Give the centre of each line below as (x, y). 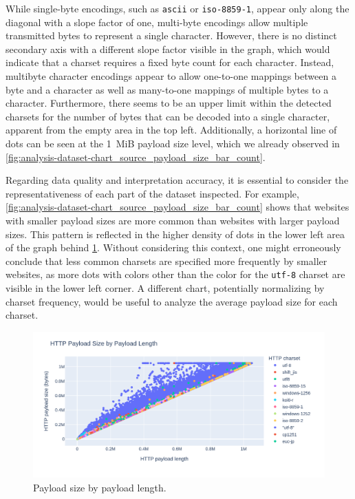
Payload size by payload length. (100, 487)
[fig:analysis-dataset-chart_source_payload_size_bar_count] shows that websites (177, 207)
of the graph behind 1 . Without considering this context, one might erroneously (173, 247)
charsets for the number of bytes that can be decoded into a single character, (168, 116)
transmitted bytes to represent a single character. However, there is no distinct (171, 35)
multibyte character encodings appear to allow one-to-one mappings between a (171, 76)
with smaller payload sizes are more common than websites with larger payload (173, 220)
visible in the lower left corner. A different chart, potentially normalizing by (165, 288)
